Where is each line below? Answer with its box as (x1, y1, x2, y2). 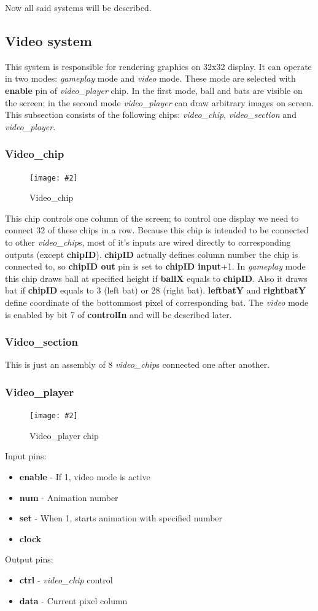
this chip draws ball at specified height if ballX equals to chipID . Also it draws (5, 271, 308, 284)
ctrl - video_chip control (19, 574, 113, 586)
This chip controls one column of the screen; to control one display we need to (5, 211, 299, 224)
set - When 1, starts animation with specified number (19, 512, 223, 524)
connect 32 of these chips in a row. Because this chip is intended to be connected (5, 224, 309, 236)
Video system (5, 31, 92, 50)
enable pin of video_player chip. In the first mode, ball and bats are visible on (5, 84, 303, 96)
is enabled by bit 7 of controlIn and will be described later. (5, 308, 232, 321)
